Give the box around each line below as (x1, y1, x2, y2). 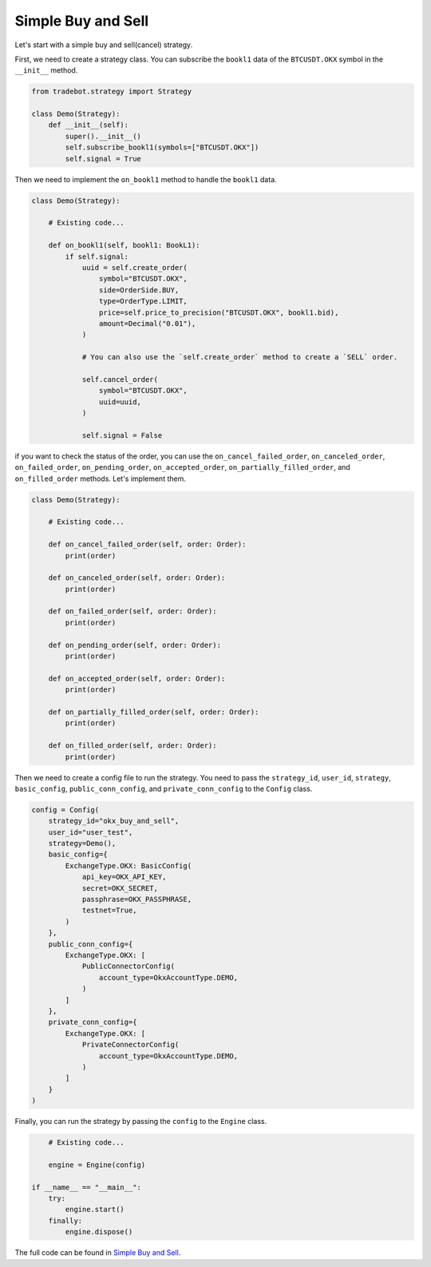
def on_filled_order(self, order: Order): (48, 741, 217, 750)
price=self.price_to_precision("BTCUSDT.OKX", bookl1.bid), (98, 308, 339, 317)
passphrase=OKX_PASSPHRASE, (81, 895, 192, 904)
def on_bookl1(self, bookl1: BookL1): (48, 240, 200, 250)
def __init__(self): (48, 121, 129, 129)
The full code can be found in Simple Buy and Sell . (14, 1248, 181, 1257)
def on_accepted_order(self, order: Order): (48, 673, 226, 683)
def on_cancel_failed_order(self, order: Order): (48, 540, 247, 549)
